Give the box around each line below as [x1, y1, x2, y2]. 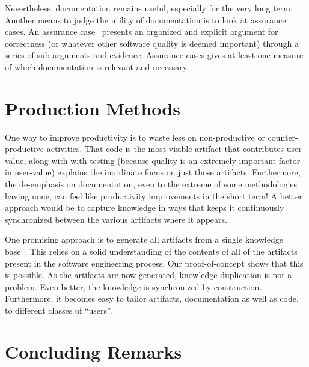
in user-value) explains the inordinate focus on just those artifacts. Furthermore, [5, 166, 301, 178]
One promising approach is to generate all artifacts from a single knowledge [5, 233, 283, 246]
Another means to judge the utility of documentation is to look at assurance [5, 13, 286, 26]
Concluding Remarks [5, 339, 182, 363]
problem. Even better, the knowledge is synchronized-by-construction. [5, 280, 262, 293]
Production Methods [5, 96, 180, 120]
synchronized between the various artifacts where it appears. [5, 213, 227, 225]
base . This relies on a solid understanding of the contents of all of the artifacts [5, 245, 298, 258]
